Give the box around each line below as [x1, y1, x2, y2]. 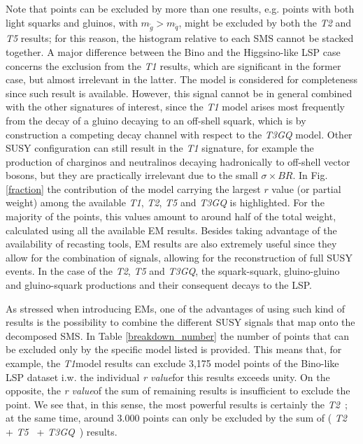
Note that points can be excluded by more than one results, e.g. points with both [6, 1, 355, 15]
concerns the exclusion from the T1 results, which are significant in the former [6, 58, 341, 73]
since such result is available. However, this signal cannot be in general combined [6, 85, 353, 100]
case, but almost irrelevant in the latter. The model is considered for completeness [6, 72, 358, 87]
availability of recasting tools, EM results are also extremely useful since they [6, 236, 337, 251]
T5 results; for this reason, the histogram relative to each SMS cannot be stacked [6, 31, 354, 45]
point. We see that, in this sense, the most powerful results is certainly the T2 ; [6, 396, 348, 411]
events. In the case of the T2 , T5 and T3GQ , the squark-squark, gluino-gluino [6, 264, 340, 278]
